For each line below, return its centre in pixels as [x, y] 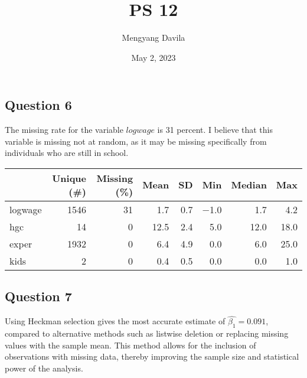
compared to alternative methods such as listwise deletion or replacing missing [147, 333]
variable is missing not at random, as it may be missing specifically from [136, 141]
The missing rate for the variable [64, 130]
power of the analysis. [44, 368]
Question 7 [38, 296]
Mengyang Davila [153, 38]
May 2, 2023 [153, 57]
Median [249, 185]
